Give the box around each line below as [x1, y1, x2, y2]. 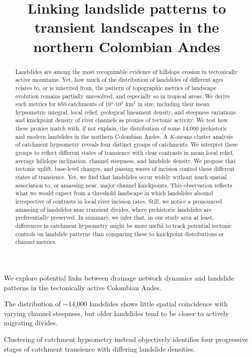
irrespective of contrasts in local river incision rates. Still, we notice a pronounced [15, 197, 222, 206]
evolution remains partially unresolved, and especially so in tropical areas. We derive [15, 92, 230, 100]
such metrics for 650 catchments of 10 [15, 100, 111, 108]
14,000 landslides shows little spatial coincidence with [68, 299, 228, 309]
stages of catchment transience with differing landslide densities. [4, 343, 195, 354]
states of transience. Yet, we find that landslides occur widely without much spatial [15, 173, 227, 181]
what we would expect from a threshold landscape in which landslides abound [15, 189, 213, 197]
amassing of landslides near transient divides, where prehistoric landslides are [15, 205, 212, 213]
